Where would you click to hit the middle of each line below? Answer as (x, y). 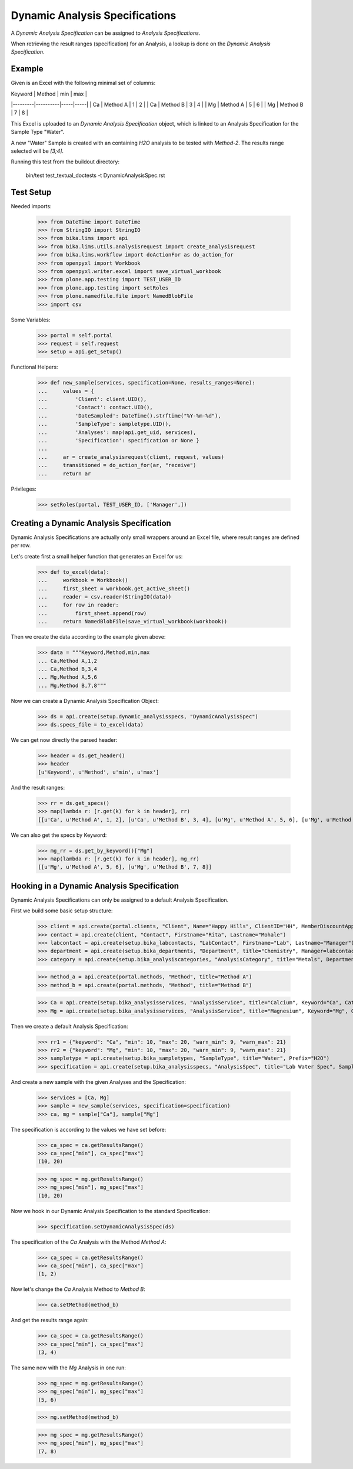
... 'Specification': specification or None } (119, 440)
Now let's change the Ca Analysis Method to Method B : (78, 1289)
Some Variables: (31, 320)
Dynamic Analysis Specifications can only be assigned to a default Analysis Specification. (120, 900)
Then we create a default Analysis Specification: (70, 1026)
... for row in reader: (78, 605)
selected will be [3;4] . (37, 151)
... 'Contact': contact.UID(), (95, 407)
